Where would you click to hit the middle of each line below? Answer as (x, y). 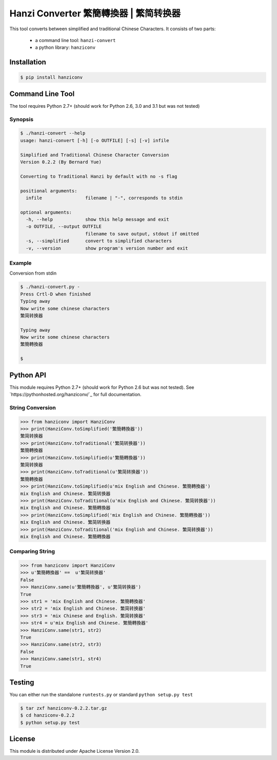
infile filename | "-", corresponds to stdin (104, 198)
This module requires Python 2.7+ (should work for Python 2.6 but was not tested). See (102, 387)
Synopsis (21, 119)
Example (21, 263)
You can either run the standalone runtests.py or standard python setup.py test (101, 695)
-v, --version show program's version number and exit (107, 248)
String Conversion (33, 407)
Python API (28, 375)
